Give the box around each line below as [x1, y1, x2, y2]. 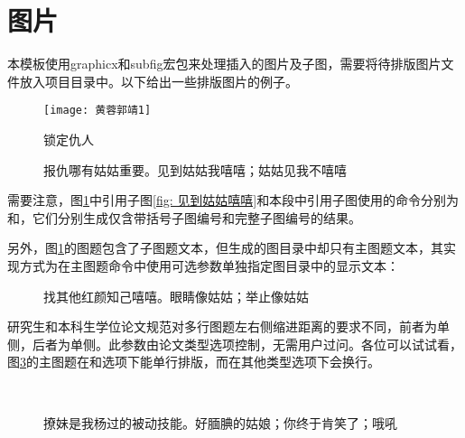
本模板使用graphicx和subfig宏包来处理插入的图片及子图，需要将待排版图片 [7, 54, 442, 73]
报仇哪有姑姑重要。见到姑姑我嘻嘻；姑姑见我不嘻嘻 [43, 160, 347, 179]
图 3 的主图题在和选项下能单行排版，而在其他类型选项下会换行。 [7, 352, 380, 371]
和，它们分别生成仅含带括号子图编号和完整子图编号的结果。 [7, 208, 361, 227]
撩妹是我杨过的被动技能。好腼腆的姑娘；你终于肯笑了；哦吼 [43, 413, 397, 432]
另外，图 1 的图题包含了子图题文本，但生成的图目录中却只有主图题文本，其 [7, 238, 443, 257]
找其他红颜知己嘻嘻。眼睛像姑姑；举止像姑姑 [43, 286, 309, 305]
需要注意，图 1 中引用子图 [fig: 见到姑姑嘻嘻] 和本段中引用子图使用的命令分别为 [7, 191, 460, 210]
